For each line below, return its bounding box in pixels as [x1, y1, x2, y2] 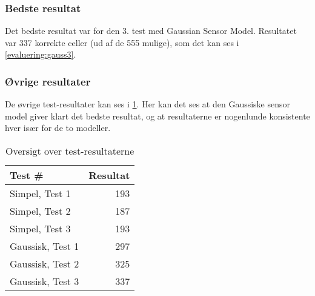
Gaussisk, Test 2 [10, 257, 79, 271]
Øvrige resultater [5, 73, 91, 89]
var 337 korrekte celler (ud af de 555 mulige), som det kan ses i [5, 36, 239, 49]
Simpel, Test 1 [10, 186, 71, 200]
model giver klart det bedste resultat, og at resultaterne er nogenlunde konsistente [5, 109, 310, 122]
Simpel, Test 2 [10, 204, 71, 218]
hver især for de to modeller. [5, 121, 111, 134]
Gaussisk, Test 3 [10, 274, 79, 288]
